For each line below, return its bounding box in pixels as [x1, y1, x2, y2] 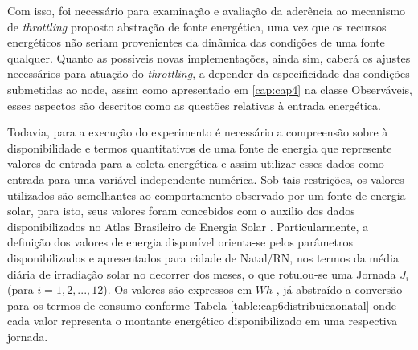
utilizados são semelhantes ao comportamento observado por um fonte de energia [7, 186, 406, 203]
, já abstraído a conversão [276, 281, 403, 298]
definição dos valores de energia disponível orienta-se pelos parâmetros [7, 234, 353, 250]
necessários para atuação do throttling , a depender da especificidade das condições [7, 65, 410, 82]
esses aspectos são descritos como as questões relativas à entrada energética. [7, 96, 381, 113]
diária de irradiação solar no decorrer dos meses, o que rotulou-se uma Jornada [7, 265, 396, 282]
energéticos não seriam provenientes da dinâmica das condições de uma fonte [7, 34, 385, 51]
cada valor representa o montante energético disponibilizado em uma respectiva [7, 312, 398, 329]
